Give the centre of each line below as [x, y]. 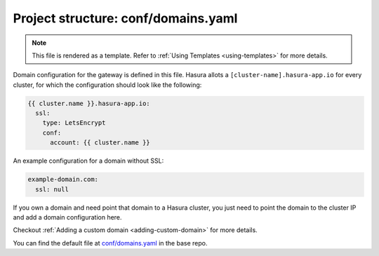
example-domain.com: [63, 180]
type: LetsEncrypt [74, 123]
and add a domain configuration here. [67, 217]
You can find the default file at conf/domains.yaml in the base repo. [110, 243]
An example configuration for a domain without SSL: [88, 161]
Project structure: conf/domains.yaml [125, 18]
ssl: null [52, 189]
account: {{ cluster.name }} [100, 143]
